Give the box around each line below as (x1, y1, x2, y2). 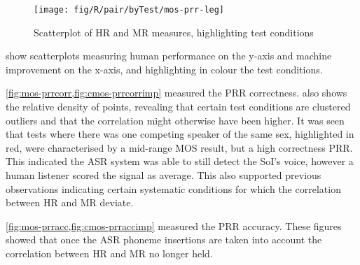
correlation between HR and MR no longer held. (6, 245, 213, 260)
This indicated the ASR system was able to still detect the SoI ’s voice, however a (6, 154, 354, 169)
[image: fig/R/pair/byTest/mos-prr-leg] (34, 5, 225, 15)
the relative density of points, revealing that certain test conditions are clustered (6, 99, 351, 114)
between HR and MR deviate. (6, 195, 134, 210)
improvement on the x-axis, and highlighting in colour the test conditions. (6, 62, 323, 76)
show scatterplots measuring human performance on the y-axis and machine (6, 48, 332, 63)
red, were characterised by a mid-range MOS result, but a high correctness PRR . (6, 140, 353, 155)
